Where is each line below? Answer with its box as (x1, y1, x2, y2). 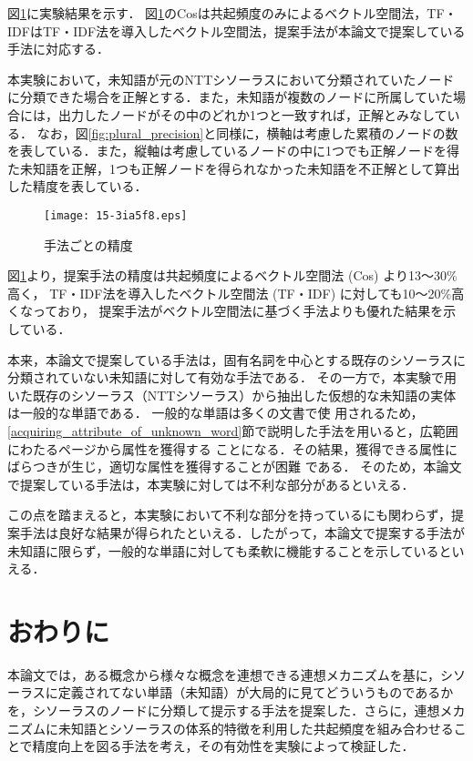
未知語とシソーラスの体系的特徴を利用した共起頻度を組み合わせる (57, 718, 454, 737)
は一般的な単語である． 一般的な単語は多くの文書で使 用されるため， (7, 403, 424, 422)
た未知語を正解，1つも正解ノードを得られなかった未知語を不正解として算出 (7, 158, 460, 178)
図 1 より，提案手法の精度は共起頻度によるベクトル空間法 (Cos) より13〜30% (7, 266, 458, 285)
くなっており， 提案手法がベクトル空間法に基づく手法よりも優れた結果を (7, 301, 444, 320)
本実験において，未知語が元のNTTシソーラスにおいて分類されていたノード (7, 69, 455, 88)
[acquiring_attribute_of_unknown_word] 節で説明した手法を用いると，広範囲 (7, 421, 458, 440)
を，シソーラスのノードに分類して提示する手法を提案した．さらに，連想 (7, 701, 440, 719)
